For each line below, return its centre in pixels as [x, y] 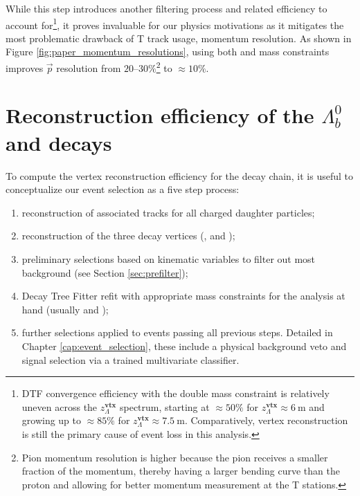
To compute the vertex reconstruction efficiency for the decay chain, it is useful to [180, 175]
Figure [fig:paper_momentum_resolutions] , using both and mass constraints [168, 52]
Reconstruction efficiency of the [160, 115]
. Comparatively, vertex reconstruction [266, 420]
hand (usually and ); [65, 309]
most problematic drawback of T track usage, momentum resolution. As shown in [179, 38]
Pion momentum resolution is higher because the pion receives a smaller [175, 457]
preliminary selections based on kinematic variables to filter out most [169, 258]
